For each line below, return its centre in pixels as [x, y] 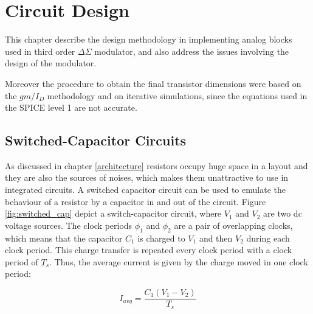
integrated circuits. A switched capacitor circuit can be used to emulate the [145, 190]
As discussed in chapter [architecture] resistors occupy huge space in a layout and [156, 165]
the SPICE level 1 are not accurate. [71, 107]
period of [22, 261]
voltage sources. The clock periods [69, 225]
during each [268, 238]
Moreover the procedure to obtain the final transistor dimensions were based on [153, 83]
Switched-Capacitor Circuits [96, 140]
